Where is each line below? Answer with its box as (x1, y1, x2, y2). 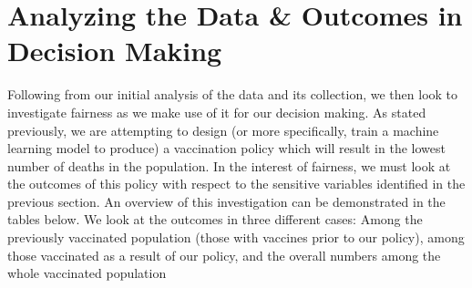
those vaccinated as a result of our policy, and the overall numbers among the (7, 245, 441, 264)
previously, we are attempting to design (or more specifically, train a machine (7, 120, 439, 139)
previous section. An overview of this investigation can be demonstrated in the (7, 191, 446, 211)
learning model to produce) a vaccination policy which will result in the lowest (7, 139, 446, 158)
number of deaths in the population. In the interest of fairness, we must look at (7, 156, 451, 175)
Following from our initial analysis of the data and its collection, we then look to (7, 85, 458, 104)
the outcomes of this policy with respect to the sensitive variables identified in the (7, 174, 466, 193)
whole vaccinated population (7, 263, 167, 283)
